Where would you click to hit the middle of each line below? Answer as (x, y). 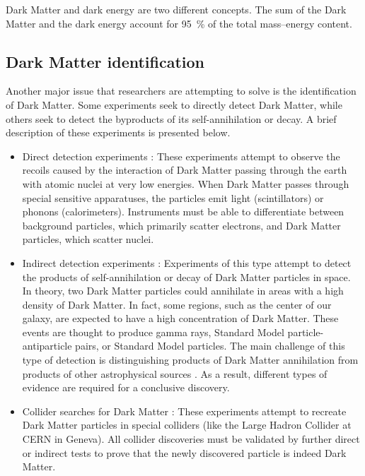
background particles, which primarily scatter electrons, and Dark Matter (181, 225)
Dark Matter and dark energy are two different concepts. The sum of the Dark (176, 9)
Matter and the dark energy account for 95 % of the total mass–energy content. (179, 23)
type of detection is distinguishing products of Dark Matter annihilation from (190, 360)
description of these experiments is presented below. (118, 132)
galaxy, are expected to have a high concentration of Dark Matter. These (180, 318)
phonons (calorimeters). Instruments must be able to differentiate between (183, 212)
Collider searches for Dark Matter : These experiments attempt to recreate (184, 411)
